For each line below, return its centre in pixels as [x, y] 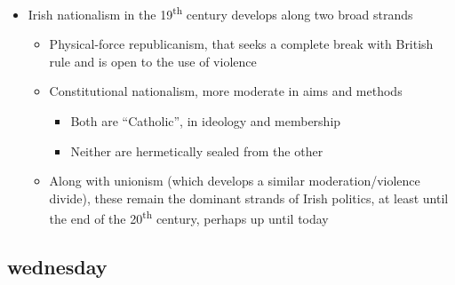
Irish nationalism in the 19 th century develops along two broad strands [220, 13]
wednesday [57, 267]
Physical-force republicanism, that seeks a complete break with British [241, 44]
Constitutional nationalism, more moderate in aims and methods [226, 91]
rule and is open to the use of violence [153, 61]
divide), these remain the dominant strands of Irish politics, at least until [249, 198]
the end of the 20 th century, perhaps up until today [189, 218]
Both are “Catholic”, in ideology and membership [206, 121]
